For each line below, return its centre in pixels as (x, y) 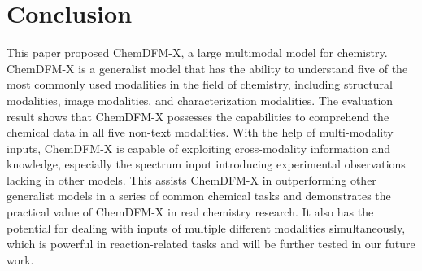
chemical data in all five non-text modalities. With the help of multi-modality (200, 132)
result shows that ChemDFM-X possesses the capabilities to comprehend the (198, 116)
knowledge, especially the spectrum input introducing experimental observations (206, 164)
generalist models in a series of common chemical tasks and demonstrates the (199, 196)
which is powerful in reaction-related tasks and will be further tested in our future (211, 244)
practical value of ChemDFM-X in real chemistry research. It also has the (190, 212)
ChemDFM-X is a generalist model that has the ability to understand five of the (207, 68)
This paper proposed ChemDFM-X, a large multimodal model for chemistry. (197, 52)
